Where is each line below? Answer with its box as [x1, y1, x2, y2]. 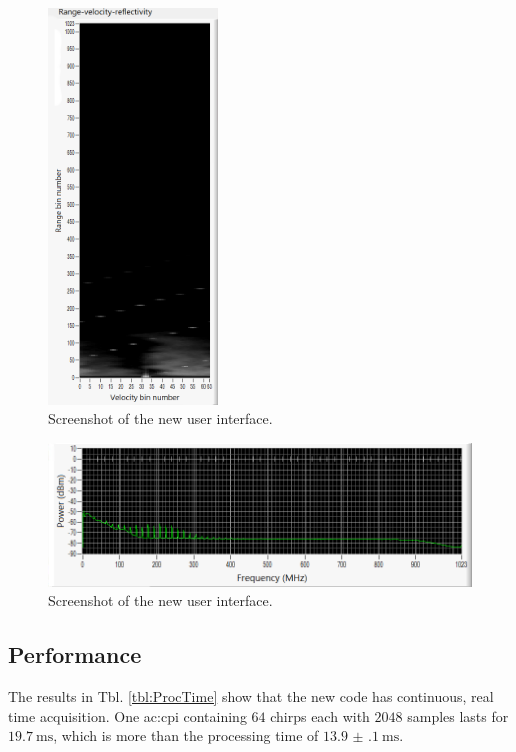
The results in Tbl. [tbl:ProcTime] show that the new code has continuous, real [8, 686, 494, 706]
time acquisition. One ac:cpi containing [8, 705, 247, 726]
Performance [8, 639, 142, 670]
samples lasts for [407, 705, 509, 726]
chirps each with [270, 705, 370, 726]
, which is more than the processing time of [53, 725, 319, 746]
